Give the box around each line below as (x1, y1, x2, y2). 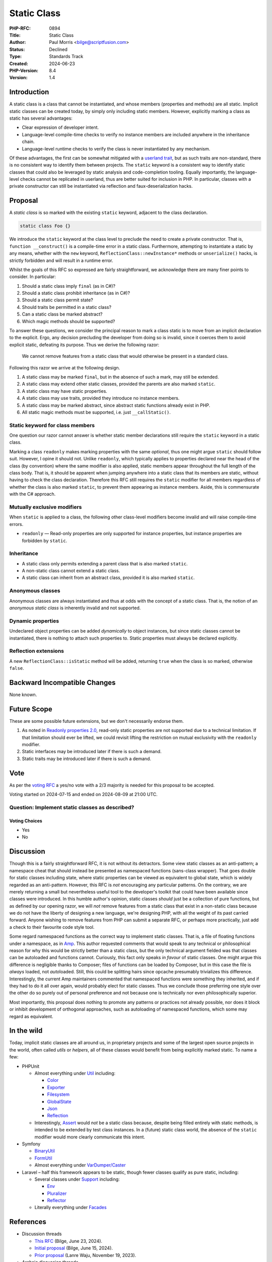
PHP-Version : (9, 67, 39, 73)
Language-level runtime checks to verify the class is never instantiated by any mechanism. (22, 145, 211, 151)
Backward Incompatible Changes (9, 678, 116, 687)
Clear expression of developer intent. (22, 124, 99, 131)
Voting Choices (9, 818, 42, 824)
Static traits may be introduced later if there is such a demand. (22, 755, 151, 762)
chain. (22, 139, 35, 145)
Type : (9, 54, 22, 60)
